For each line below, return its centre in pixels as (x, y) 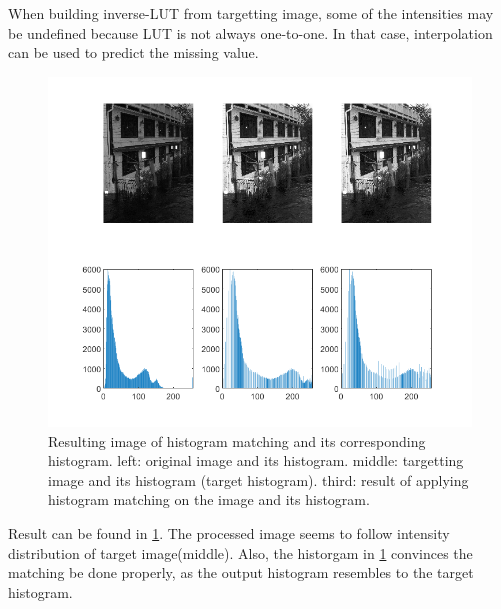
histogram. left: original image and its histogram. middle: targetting (256, 460)
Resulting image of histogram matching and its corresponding (237, 440)
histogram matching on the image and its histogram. (209, 499)
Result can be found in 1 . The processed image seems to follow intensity (229, 532)
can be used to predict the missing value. (133, 52)
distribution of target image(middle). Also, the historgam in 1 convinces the (240, 552)
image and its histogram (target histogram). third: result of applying (258, 479)
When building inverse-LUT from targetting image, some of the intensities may (251, 13)
